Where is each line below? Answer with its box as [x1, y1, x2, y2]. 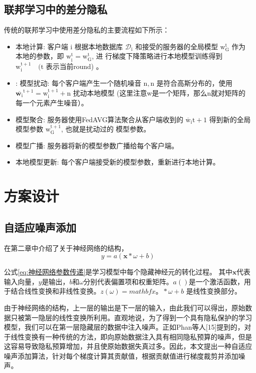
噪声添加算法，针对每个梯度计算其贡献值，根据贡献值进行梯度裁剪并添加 [4, 350, 238, 361]
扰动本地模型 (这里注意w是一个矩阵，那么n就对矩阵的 [73, 87, 246, 98]
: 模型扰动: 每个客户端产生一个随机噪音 [15, 77, 141, 88]
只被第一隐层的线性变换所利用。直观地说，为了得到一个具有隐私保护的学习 [10, 312, 252, 322]
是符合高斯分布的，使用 [157, 77, 233, 88]
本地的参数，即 [15, 51, 64, 61]
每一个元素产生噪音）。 [15, 97, 88, 107]
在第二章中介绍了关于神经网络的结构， [4, 242, 128, 253]
